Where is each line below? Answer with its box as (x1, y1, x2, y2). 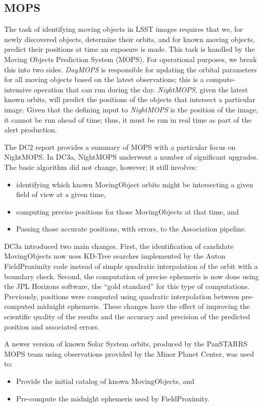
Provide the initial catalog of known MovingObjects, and (16, 376, 194, 386)
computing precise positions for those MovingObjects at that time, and (16, 206, 239, 217)
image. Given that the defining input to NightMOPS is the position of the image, (4, 104, 258, 114)
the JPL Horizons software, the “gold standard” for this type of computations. (4, 281, 250, 292)
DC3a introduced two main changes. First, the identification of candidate (4, 240, 234, 251)
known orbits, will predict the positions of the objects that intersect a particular (4, 94, 255, 105)
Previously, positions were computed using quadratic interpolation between (4, 290, 239, 301)
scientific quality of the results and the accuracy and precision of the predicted (4, 311, 250, 322)
